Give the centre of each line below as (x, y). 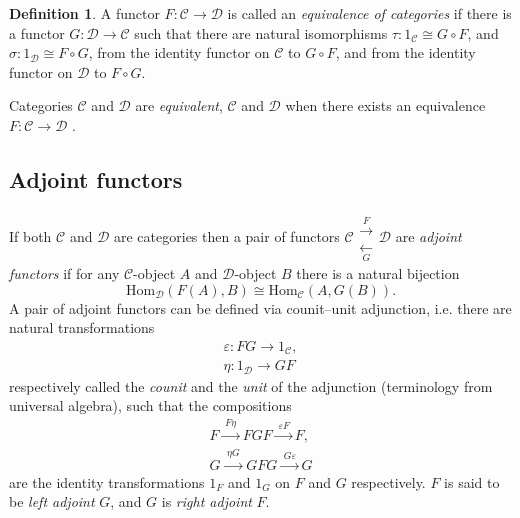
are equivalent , (179, 105)
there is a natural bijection (378, 272)
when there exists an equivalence (385, 105)
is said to (472, 481)
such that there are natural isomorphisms (261, 32)
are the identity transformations (107, 481)
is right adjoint (206, 501)
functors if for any (64, 272)
